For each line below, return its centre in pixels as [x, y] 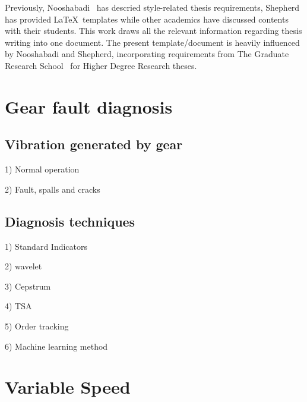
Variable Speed [68, 387]
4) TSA [18, 306]
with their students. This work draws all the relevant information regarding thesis [153, 31]
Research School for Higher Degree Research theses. [101, 65]
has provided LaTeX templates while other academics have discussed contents [147, 19]
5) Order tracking [37, 326]
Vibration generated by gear [94, 144]
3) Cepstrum [28, 286]
